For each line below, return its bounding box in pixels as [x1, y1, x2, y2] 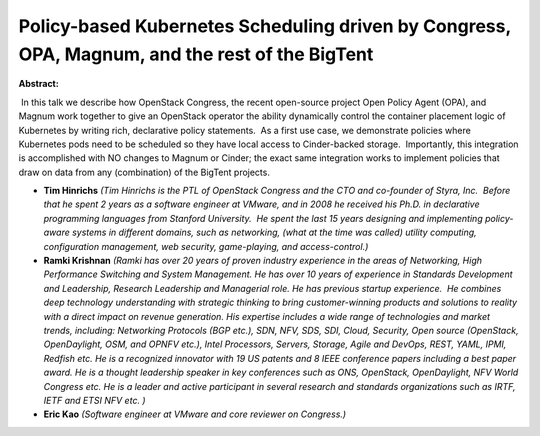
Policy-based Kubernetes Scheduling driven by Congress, [18, 15, 512, 37]
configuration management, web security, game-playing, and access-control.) [43, 240, 369, 252]
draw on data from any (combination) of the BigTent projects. [18, 166, 270, 178]
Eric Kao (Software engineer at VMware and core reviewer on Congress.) [43, 408, 347, 420]
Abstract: [18, 78, 59, 90]
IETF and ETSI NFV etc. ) [43, 394, 146, 406]
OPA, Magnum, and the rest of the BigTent [18, 43, 374, 65]
